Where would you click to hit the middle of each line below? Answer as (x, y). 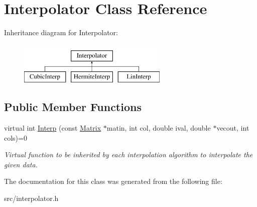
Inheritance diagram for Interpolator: (61, 32)
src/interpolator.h (31, 198)
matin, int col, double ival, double (159, 128)
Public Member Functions (73, 107)
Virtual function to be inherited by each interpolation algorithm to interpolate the (128, 154)
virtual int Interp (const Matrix (53, 128)
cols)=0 (16, 137)
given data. (21, 164)
